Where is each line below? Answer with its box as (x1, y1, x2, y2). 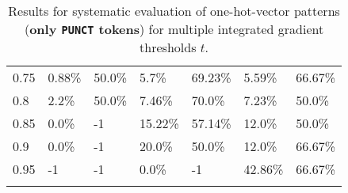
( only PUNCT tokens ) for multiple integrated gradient (24, 20, 324, 38)
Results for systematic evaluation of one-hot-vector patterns (8, 2, 340, 20)
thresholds (140, 38, 197, 56)
